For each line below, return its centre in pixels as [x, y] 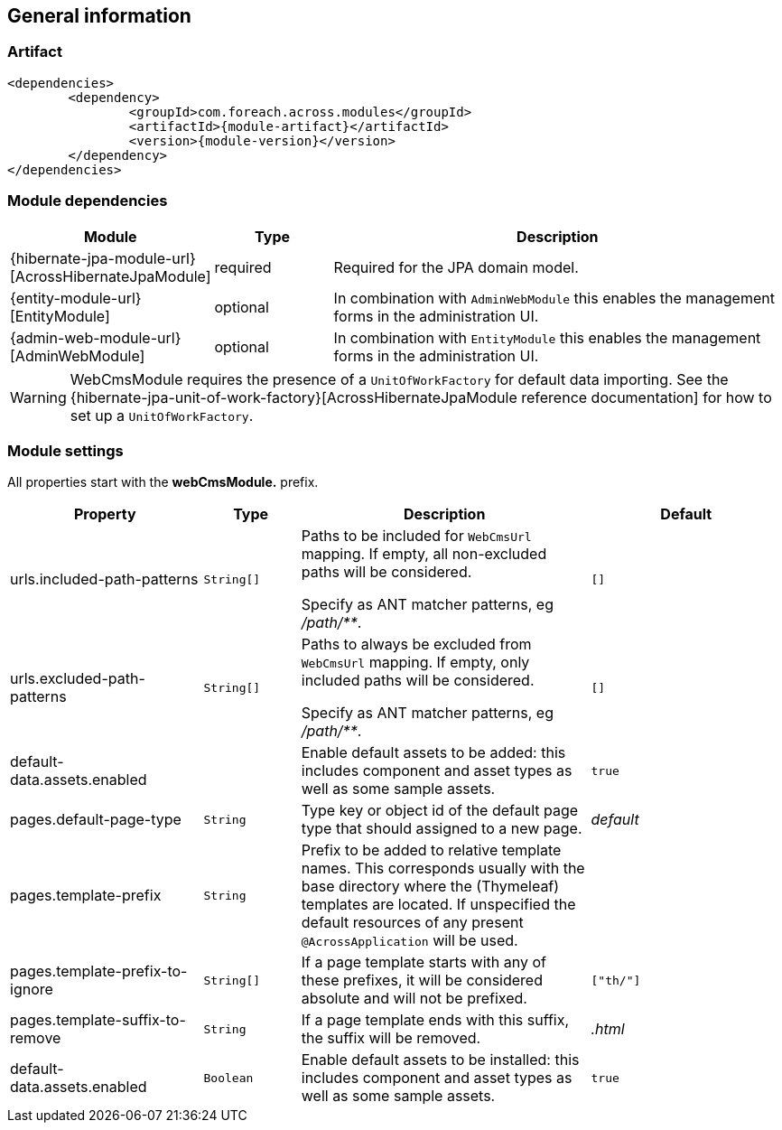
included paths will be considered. [418, 681]
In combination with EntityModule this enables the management [547, 337]
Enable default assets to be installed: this [440, 1060]
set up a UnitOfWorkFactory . [162, 415]
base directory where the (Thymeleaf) [430, 887]
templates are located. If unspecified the [438, 905]
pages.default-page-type [96, 820]
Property [105, 514]
